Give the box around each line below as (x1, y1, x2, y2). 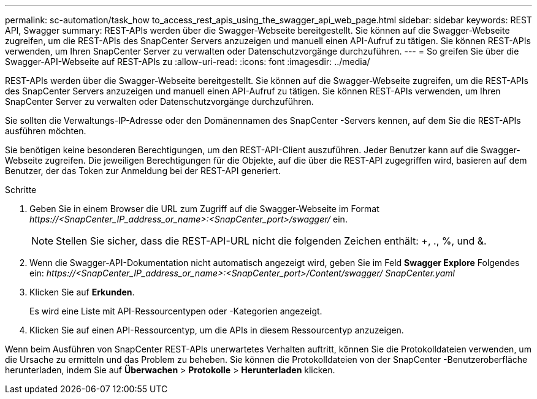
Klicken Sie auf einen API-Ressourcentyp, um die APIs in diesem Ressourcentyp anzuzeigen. (29, 325, 404, 335)
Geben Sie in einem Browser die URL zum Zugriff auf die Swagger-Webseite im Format (29, 203, 379, 214)
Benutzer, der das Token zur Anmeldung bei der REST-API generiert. (5, 165, 281, 176)
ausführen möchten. (5, 126, 86, 136)
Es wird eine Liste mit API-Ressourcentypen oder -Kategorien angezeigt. (29, 306, 322, 316)
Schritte (5, 184, 37, 195)
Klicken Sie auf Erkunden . (29, 287, 135, 297)
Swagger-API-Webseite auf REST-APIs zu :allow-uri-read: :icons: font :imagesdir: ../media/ (5, 56, 370, 67)
